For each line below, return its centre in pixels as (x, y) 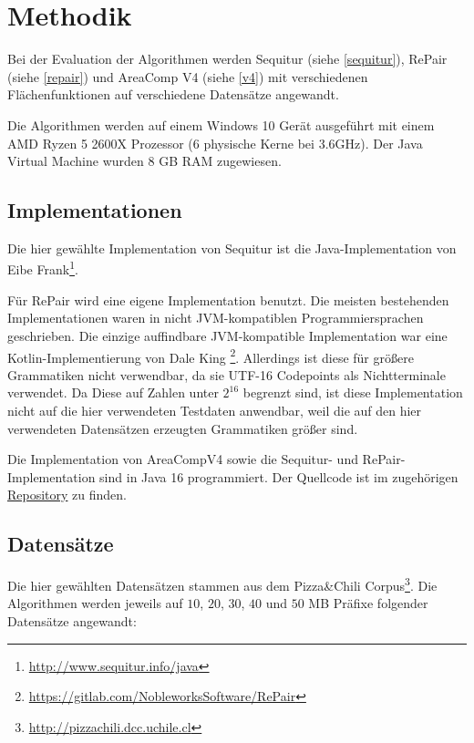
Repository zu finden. (67, 495)
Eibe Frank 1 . (43, 268)
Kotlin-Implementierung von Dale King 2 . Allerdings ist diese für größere (211, 356)
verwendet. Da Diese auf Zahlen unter (113, 392)
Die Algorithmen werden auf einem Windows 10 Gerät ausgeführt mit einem (221, 124)
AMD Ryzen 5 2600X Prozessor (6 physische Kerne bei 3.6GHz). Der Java (215, 143)
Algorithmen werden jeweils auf (95, 603)
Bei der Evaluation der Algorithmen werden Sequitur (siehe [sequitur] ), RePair (227, 59)
